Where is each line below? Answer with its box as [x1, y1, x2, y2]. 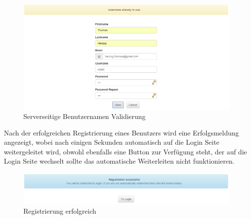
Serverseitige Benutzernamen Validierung [23, 111, 145, 121]
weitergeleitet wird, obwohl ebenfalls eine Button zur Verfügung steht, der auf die [4, 146, 247, 156]
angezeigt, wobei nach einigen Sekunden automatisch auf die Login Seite [4, 137, 219, 147]
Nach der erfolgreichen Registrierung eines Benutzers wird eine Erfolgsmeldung [4, 127, 239, 137]
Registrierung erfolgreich [23, 206, 96, 216]
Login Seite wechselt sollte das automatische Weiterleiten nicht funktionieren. [4, 156, 234, 166]
